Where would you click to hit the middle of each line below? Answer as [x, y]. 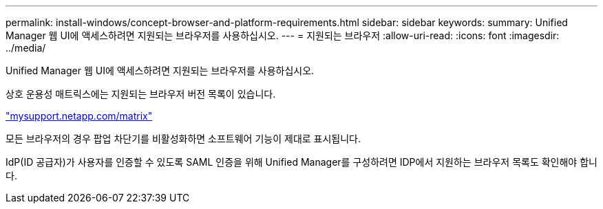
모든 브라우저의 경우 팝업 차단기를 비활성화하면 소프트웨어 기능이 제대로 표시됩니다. [183, 139]
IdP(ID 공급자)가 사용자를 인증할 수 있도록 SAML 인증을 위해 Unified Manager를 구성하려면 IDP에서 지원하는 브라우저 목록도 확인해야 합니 [301, 162]
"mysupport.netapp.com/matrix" [79, 116]
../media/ [26, 48]
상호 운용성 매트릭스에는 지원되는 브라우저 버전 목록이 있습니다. [141, 94]
